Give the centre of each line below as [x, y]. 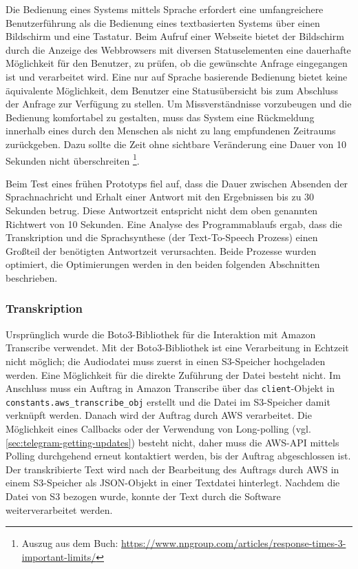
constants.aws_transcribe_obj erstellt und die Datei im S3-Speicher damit [168, 401]
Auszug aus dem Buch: [70, 543]
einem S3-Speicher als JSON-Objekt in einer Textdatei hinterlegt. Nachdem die [173, 483]
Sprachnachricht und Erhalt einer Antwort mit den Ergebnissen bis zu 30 [160, 197]
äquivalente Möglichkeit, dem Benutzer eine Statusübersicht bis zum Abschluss [172, 90]
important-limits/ [59, 556]
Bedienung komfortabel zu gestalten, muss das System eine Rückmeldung [160, 117]
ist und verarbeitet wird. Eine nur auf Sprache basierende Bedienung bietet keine [177, 76]
